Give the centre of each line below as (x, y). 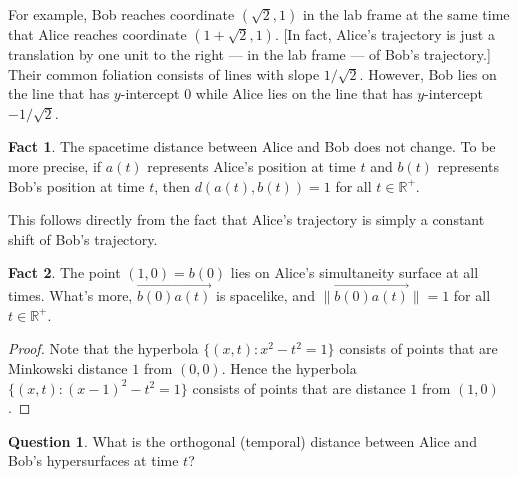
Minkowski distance (68, 367)
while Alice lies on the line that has (304, 93)
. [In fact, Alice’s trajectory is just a (384, 34)
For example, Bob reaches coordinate (121, 14)
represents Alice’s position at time (251, 165)
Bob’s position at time (76, 185)
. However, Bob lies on (428, 73)
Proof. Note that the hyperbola (103, 348)
